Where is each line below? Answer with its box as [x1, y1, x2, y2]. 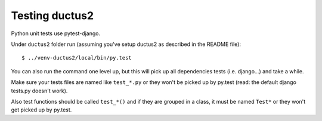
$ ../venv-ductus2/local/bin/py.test [21, 54, 132, 61]
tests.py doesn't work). [11, 87, 68, 94]
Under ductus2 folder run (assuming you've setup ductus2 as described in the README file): [11, 41, 241, 48]
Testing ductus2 [11, 9, 94, 22]
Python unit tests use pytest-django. [11, 30, 101, 37]
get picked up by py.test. [11, 106, 72, 113]
